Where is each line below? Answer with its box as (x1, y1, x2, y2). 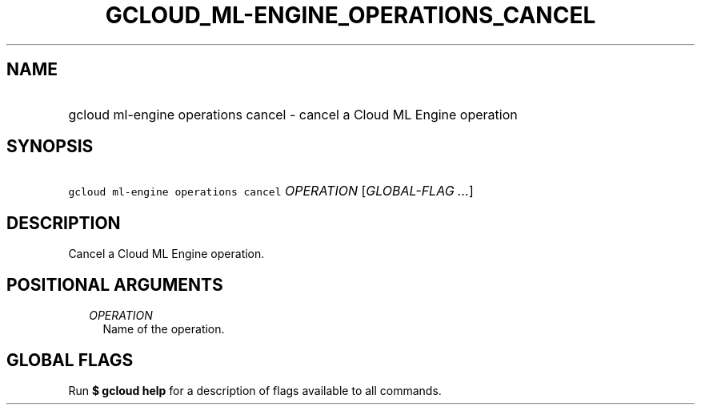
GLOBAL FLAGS (6, 349, 134, 370)
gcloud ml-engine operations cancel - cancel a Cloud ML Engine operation (68, 106, 518, 123)
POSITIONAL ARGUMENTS (6, 274, 223, 295)
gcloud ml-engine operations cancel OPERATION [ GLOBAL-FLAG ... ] (68, 183, 474, 199)
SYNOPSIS (6, 136, 94, 157)
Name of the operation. (102, 322, 225, 336)
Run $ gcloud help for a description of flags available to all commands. (68, 383, 442, 397)
